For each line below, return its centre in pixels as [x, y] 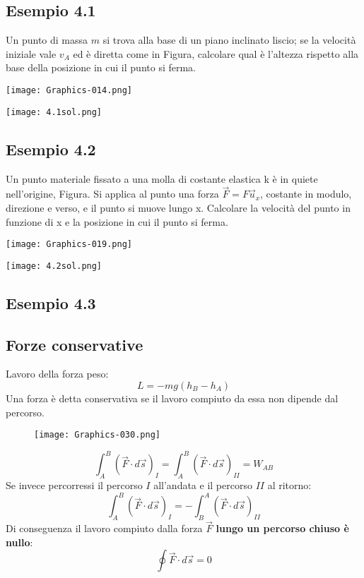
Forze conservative [75, 344]
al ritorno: [289, 485]
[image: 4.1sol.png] [54, 112]
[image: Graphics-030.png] [97, 435]
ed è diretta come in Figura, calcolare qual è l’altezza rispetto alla [216, 53]
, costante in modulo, [306, 194]
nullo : [19, 542]
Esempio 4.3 [51, 302]
